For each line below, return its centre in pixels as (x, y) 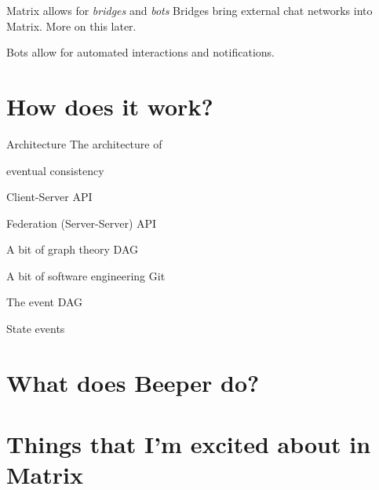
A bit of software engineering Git (86, 275)
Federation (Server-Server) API (82, 223)
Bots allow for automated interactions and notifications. (140, 52)
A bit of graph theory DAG (73, 249)
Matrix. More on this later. (71, 26)
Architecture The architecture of (84, 143)
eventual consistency (55, 170)
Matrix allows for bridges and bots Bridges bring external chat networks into (189, 10)
